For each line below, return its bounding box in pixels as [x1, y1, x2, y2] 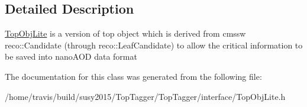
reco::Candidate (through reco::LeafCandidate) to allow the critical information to [5, 38, 303, 51]
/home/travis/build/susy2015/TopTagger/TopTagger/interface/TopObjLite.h [5, 90, 286, 102]
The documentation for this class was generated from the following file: [5, 70, 262, 82]
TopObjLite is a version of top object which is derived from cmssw [5, 27, 246, 40]
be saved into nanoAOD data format [5, 50, 137, 63]
